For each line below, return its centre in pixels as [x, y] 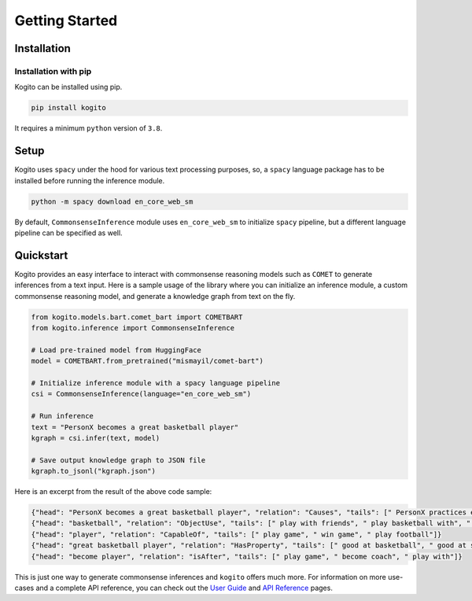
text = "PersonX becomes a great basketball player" [135, 427]
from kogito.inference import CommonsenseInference [133, 328]
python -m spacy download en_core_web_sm [112, 201]
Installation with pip [53, 71]
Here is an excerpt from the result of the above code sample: [113, 492]
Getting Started [66, 20]
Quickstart [41, 255]
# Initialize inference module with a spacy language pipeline [156, 383]
